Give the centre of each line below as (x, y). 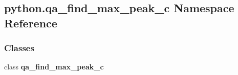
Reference (31, 23)
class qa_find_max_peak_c (54, 67)
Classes (19, 48)
